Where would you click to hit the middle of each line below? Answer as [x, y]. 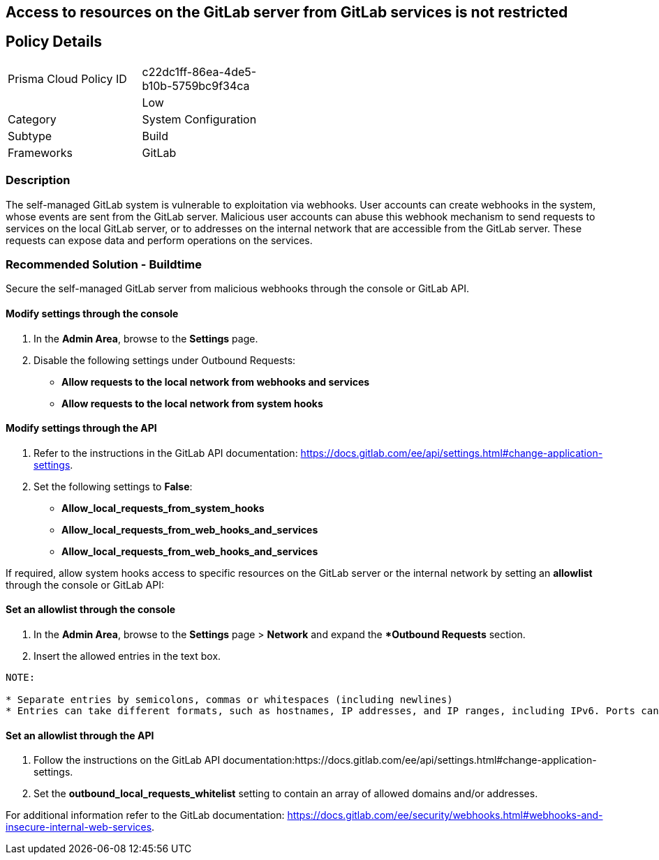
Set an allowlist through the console [91, 610]
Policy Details [54, 42]
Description [38, 180]
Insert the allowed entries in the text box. [127, 656]
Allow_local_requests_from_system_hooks [163, 508]
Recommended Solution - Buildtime [104, 264]
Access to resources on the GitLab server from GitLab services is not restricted [287, 12]
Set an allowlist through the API [80, 735]
